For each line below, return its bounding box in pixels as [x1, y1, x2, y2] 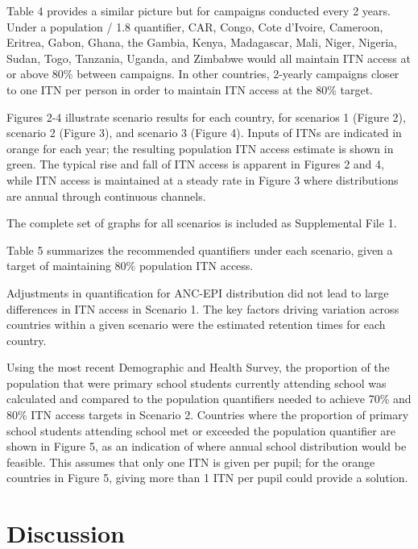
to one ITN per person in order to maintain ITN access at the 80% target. [6, 81, 373, 98]
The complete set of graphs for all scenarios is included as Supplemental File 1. [6, 214, 397, 231]
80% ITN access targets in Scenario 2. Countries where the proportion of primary [6, 406, 409, 423]
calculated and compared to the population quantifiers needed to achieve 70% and [6, 390, 412, 407]
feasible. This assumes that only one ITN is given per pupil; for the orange [6, 453, 375, 470]
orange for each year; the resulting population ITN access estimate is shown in [6, 139, 394, 156]
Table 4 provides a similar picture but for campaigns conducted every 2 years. [6, 2, 391, 19]
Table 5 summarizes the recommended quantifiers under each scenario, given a [6, 241, 393, 258]
